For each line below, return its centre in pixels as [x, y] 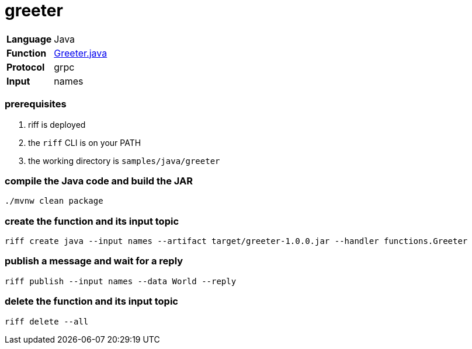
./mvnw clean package [54, 201]
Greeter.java [81, 53]
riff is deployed [57, 124]
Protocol [26, 67]
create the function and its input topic [92, 221]
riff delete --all [47, 321]
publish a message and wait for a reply [94, 261]
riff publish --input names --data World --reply [121, 281]
